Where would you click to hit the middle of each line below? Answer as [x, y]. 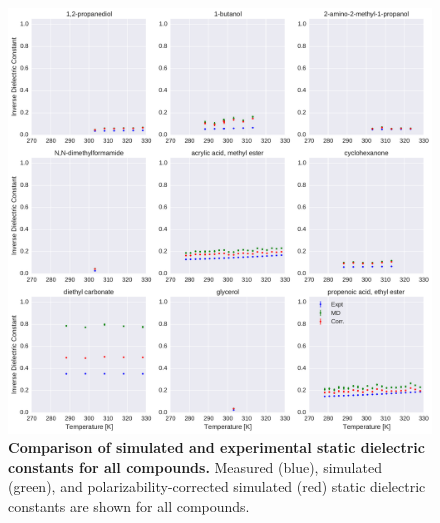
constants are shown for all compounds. [129, 506]
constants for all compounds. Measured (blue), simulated [195, 466]
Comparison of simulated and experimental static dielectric [216, 447]
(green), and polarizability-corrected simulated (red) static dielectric [217, 486]
